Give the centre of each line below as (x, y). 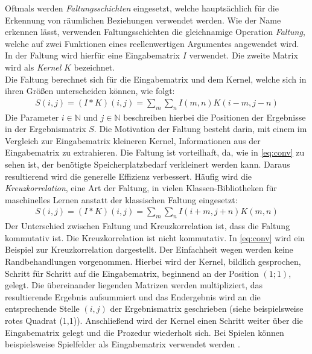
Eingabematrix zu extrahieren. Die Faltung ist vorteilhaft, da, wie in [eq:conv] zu (155, 152)
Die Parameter (32, 117)
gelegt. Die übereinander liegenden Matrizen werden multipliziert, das (134, 285)
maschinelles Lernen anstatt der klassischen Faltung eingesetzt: (121, 199)
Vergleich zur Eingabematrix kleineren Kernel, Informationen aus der (133, 140)
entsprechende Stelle (42, 308)
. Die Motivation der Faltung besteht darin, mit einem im (200, 129)
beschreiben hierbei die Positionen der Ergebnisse (215, 117)
